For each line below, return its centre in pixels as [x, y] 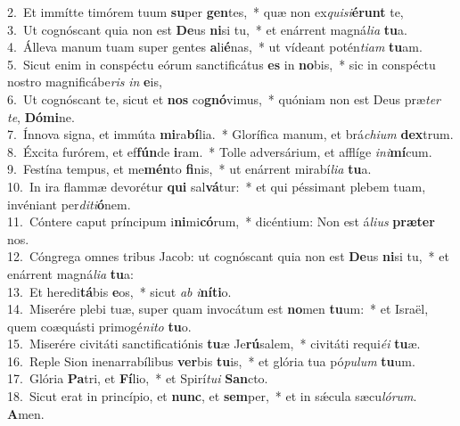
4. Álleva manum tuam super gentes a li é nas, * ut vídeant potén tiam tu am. [215, 47]
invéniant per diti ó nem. [69, 204]
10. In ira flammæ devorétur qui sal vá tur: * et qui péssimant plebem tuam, [217, 186]
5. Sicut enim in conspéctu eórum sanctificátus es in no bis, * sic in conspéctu [222, 64]
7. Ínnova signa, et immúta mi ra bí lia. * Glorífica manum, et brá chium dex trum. [230, 134]
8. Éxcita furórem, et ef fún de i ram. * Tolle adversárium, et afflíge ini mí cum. [220, 151]
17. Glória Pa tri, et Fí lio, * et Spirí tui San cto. [138, 378]
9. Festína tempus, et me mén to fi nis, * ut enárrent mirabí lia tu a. [189, 169]
